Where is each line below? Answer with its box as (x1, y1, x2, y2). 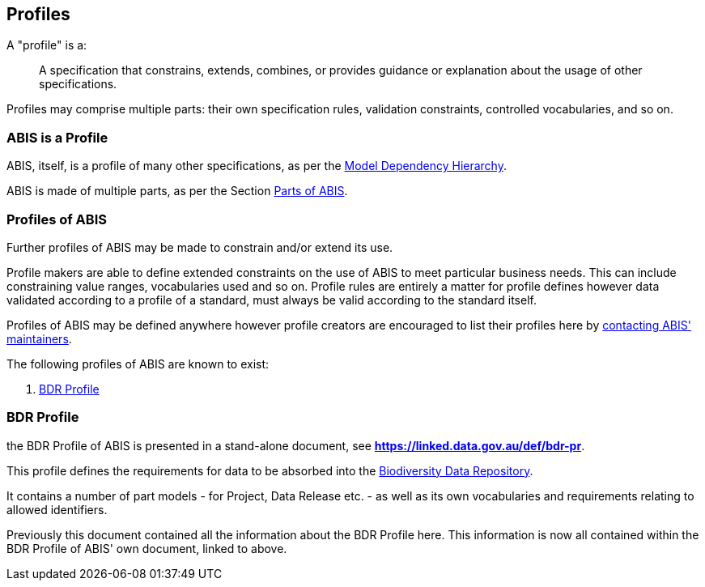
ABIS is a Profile (6, 129, 108, 146)
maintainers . (6, 331, 72, 346)
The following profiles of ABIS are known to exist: (6, 356, 270, 371)
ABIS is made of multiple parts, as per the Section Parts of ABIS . (6, 184, 348, 198)
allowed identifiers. (6, 502, 108, 517)
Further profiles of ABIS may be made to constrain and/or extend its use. (6, 240, 393, 254)
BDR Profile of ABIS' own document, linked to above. (6, 541, 287, 555)
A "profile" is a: (6, 38, 87, 53)
